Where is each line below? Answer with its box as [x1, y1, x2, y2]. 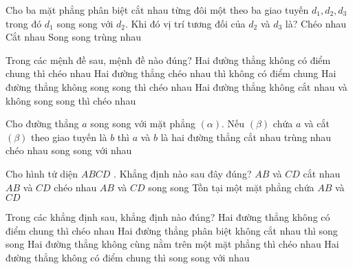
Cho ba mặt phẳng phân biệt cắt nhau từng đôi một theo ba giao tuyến [6, 3, 309, 17]
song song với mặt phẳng [90, 116, 195, 131]
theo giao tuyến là [31, 129, 107, 144]
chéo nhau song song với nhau [6, 143, 132, 158]
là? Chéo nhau [285, 16, 347, 30]
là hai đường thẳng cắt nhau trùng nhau [160, 129, 332, 144]
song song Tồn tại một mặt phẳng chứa [148, 180, 314, 194]
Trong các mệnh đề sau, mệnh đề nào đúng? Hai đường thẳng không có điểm [6, 52, 331, 67]
